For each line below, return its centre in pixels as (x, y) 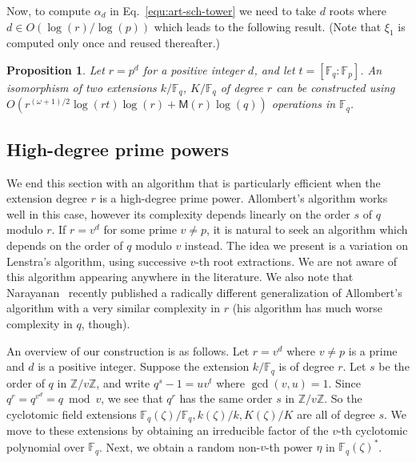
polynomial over (46, 446)
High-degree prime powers (118, 149)
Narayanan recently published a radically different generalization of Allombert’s (204, 292)
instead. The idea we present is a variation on (296, 245)
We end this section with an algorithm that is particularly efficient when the (194, 182)
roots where (358, 10)
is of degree (306, 366)
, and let (274, 69)
